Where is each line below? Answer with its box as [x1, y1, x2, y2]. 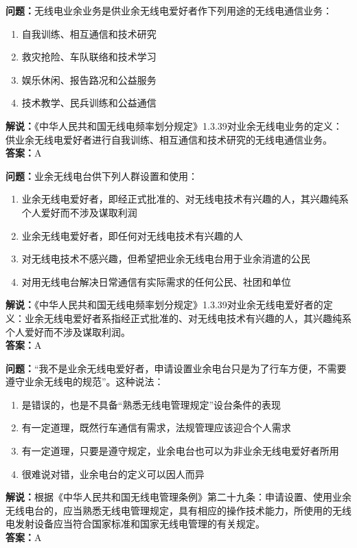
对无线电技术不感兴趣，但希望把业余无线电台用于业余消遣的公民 [21, 251, 310, 266]
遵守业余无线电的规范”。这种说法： [5, 374, 164, 389]
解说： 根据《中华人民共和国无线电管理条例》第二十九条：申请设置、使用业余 [5, 490, 352, 504]
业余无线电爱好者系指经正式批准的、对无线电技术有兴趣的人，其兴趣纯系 [24, 310, 352, 325]
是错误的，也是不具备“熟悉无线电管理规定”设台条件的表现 [21, 397, 281, 411]
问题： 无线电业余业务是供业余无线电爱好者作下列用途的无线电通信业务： [5, 3, 332, 17]
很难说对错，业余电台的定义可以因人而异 [21, 466, 205, 481]
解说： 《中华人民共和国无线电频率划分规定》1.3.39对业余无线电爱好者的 [5, 297, 323, 312]
